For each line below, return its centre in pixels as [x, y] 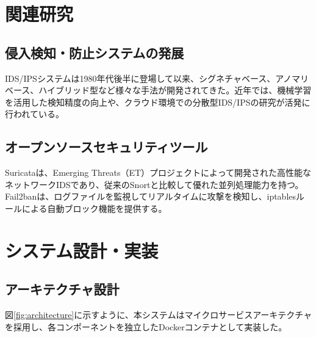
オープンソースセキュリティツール [106, 147]
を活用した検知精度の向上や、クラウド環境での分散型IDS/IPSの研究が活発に [158, 102]
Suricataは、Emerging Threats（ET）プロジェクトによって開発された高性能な [158, 172]
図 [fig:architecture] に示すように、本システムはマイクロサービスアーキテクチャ [159, 315]
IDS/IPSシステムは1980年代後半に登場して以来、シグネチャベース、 [140, 78]
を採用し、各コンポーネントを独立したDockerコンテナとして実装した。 [146, 326]
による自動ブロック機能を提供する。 [94, 208]
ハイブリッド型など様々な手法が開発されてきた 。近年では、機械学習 [175, 90]
